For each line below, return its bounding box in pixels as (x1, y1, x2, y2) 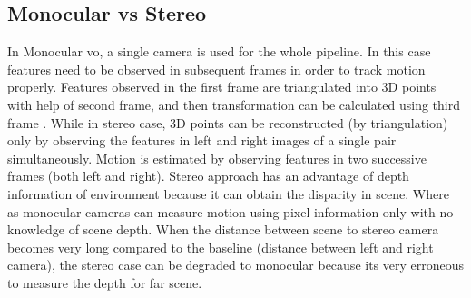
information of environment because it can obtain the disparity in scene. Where (7, 184, 449, 203)
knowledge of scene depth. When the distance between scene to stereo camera (7, 220, 439, 239)
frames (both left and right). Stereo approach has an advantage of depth (7, 166, 409, 185)
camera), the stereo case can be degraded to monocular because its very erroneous (7, 255, 465, 274)
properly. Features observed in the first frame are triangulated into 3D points (7, 77, 437, 96)
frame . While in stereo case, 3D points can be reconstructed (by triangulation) (7, 113, 448, 132)
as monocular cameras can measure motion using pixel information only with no (7, 202, 454, 221)
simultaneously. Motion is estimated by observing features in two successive (7, 148, 427, 167)
